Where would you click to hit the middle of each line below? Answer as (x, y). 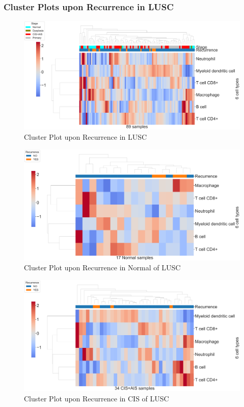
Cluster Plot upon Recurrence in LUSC (86, 137)
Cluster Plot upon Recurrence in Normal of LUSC (102, 268)
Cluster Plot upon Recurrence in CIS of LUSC (97, 398)
